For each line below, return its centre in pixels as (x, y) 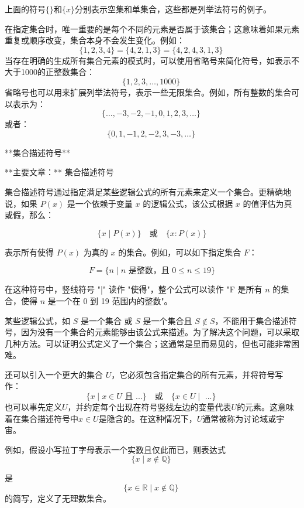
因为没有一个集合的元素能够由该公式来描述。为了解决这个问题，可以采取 (160, 332)
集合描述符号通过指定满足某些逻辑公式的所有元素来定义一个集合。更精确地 (148, 191)
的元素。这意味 (266, 407)
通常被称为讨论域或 (239, 418)
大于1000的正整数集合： (50, 72)
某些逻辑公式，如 (37, 320)
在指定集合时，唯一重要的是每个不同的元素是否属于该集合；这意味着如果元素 (152, 28)
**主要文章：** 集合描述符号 (59, 172)
